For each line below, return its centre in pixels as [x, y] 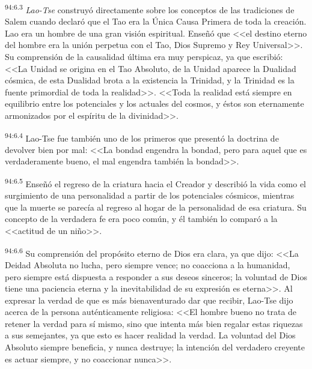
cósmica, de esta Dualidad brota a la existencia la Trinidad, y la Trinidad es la [150, 80]
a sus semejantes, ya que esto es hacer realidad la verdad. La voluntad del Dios [150, 335]
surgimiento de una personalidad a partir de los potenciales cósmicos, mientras [150, 195]
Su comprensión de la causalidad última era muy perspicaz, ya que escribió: [144, 57]
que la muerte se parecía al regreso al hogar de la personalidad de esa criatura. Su [156, 207]
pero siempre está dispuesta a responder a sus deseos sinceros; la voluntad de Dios [156, 276]
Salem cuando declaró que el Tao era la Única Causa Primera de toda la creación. [156, 21]
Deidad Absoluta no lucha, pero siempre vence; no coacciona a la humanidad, [148, 264]
